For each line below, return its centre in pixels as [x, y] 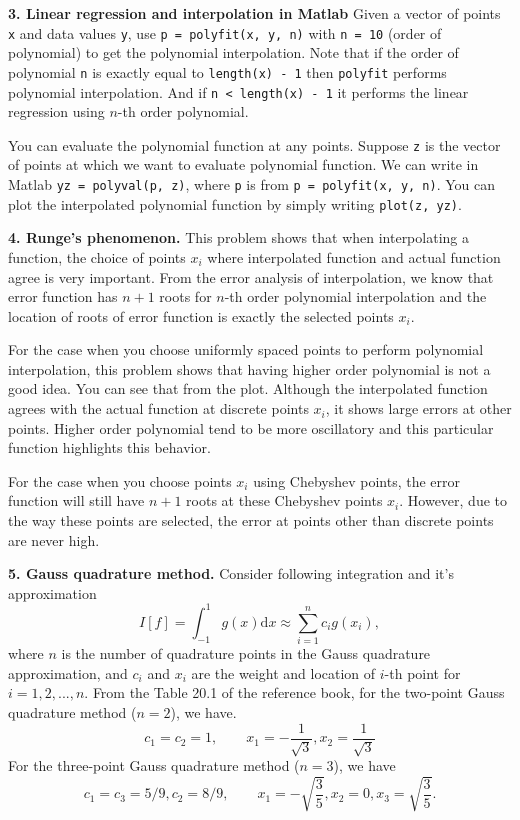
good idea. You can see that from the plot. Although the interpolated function [248, 388]
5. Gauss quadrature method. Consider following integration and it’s [231, 573]
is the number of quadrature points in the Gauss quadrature [246, 653]
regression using [56, 111]
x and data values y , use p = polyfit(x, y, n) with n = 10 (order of [225, 32]
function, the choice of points [97, 256]
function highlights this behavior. [109, 447]
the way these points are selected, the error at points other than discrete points [251, 520]
